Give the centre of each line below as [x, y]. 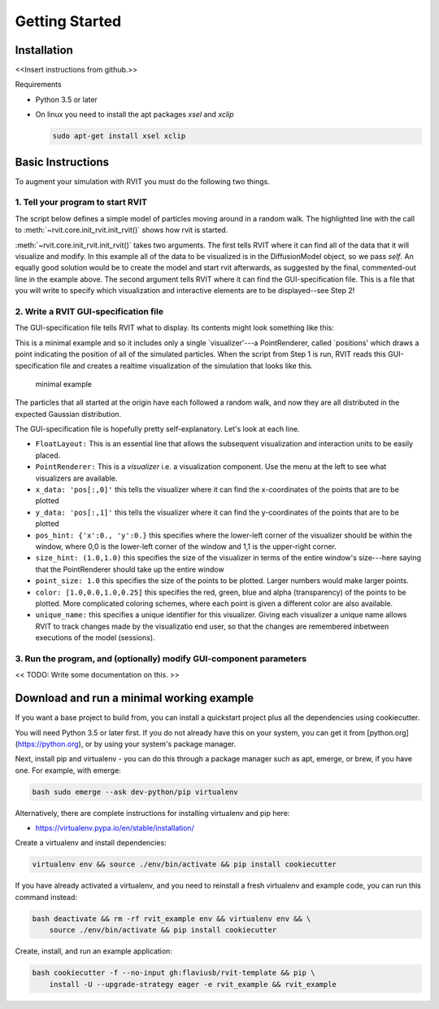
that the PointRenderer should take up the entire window [130, 569]
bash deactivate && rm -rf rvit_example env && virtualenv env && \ [172, 919]
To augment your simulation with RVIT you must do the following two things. [142, 181]
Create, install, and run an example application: [93, 951]
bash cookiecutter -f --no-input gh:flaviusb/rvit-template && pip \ [174, 973]
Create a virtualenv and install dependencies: [91, 843]
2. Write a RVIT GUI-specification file [89, 311]
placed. [48, 455]
